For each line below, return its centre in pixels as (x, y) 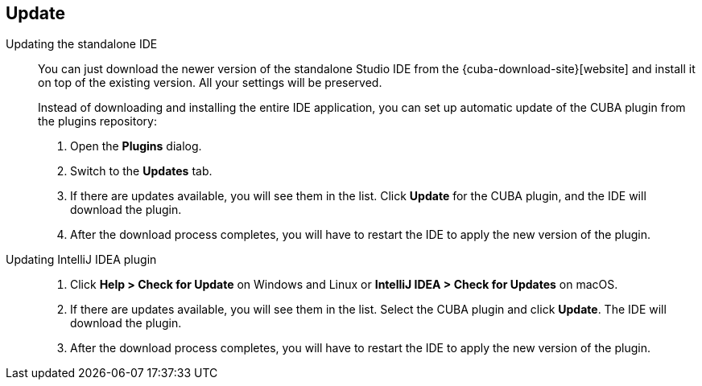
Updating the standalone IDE (82, 44)
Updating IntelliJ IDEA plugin (81, 260)
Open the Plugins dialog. (136, 146)
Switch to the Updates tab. (141, 171)
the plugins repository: (97, 121)
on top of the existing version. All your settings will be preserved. (210, 83)
